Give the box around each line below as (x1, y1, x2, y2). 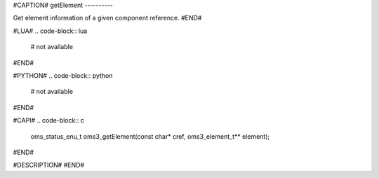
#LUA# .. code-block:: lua (13, 27, 88, 35)
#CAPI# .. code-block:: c (13, 116, 84, 125)
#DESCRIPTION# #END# (13, 161, 84, 170)
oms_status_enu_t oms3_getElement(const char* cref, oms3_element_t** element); (30, 132, 270, 140)
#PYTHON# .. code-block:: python (13, 71, 113, 80)
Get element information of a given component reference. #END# (13, 14, 202, 22)
